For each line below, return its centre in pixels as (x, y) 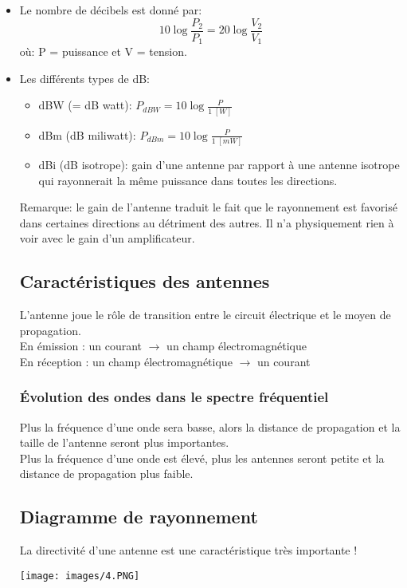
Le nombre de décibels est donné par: (111, 10)
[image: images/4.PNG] (80, 576)
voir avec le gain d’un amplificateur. (107, 238)
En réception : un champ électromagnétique (126, 361)
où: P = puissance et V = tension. (103, 51)
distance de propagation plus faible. (106, 474)
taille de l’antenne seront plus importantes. (124, 442)
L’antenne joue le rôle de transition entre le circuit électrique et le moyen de (205, 315)
